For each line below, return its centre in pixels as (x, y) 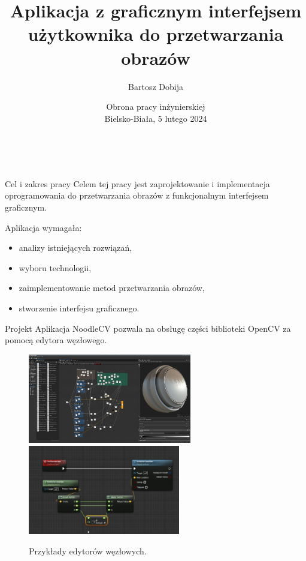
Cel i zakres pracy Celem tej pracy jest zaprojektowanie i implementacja (137, 183)
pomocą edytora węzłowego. (56, 340)
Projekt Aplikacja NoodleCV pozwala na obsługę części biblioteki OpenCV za (148, 328)
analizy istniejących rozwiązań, (75, 247)
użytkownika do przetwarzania (156, 34)
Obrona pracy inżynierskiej (156, 106)
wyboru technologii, (55, 267)
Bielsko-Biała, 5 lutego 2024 (156, 118)
